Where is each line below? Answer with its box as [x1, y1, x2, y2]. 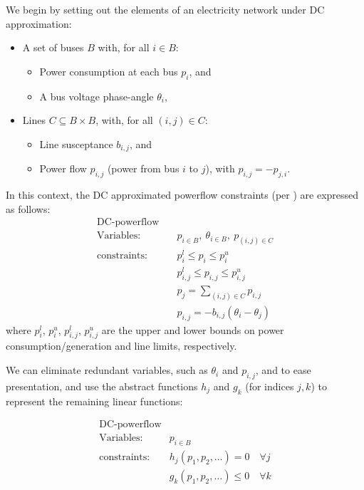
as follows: [6, 201, 51, 216]
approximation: [6, 16, 72, 31]
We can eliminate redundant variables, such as [6, 363, 208, 377]
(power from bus [107, 161, 180, 176]
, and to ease [255, 363, 311, 377]
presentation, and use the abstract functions [6, 378, 198, 393]
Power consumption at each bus [39, 63, 178, 78]
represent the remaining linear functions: [6, 393, 183, 408]
